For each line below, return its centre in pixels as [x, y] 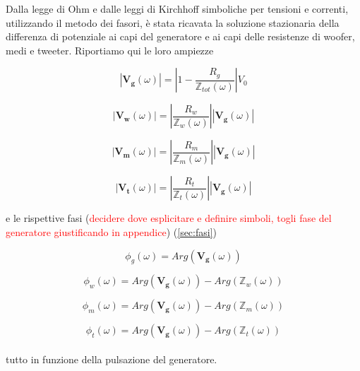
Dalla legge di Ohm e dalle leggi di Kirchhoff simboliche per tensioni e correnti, [177, 8]
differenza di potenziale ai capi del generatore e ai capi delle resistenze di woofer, [180, 36]
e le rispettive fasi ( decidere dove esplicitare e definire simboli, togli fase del [169, 218]
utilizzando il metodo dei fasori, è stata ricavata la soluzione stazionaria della [173, 22]
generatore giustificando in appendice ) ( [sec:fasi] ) [112, 231]
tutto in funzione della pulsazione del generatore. [112, 359]
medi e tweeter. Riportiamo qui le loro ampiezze [110, 50]
